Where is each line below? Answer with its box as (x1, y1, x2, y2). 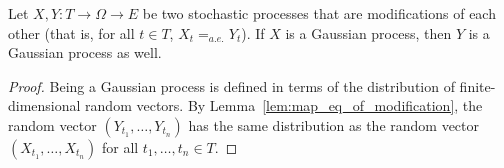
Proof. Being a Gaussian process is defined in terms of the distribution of (8, 75, 455, 96)
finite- (459, 75, 496, 96)
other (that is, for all (8, 22, 135, 43)
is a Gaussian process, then (285, 22, 452, 43)
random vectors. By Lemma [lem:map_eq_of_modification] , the (85, 95, 483, 116)
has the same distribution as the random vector (188, 114, 480, 135)
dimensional (8, 95, 81, 116)
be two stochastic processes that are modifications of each (142, 3, 496, 23)
